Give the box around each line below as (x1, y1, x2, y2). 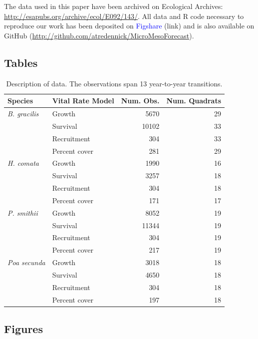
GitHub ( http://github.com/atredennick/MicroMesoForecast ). (4, 30, 194, 40)
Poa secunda (7, 257, 45, 268)
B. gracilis (7, 108, 39, 119)
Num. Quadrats (166, 95, 222, 106)
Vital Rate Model (52, 95, 114, 106)
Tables (4, 54, 38, 70)
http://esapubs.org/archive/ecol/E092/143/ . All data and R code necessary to (4, 10, 244, 21)
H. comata (7, 158, 39, 168)
